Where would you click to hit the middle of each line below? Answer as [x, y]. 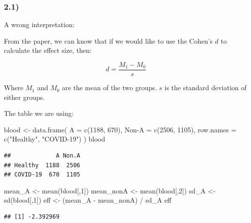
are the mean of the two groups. [109, 88]
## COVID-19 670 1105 [42, 175]
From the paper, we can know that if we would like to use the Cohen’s [108, 40]
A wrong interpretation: [39, 24]
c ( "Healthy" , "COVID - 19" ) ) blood [55, 139]
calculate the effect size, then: [48, 50]
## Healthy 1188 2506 [42, 165]
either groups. [24, 97]
